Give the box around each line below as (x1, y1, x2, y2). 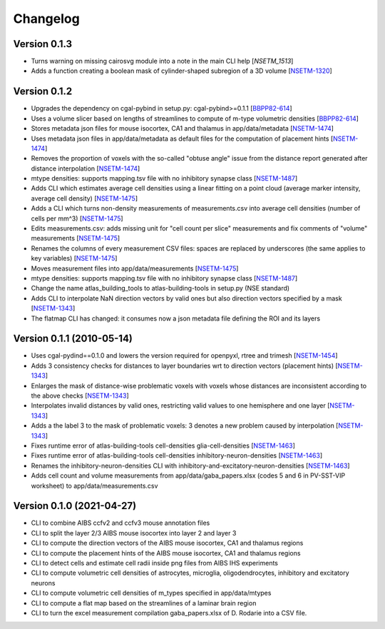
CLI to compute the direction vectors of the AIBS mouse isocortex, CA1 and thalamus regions (31, 539, 304, 548)
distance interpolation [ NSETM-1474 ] (31, 164, 140, 173)
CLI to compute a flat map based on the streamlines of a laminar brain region (31, 598, 257, 607)
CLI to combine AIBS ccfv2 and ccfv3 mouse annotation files (31, 518, 210, 528)
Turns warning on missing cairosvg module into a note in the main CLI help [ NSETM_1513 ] (31, 57, 294, 66)
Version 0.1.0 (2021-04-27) (13, 500, 137, 512)
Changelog (13, 11, 80, 26)
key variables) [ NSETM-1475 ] (31, 254, 118, 263)
